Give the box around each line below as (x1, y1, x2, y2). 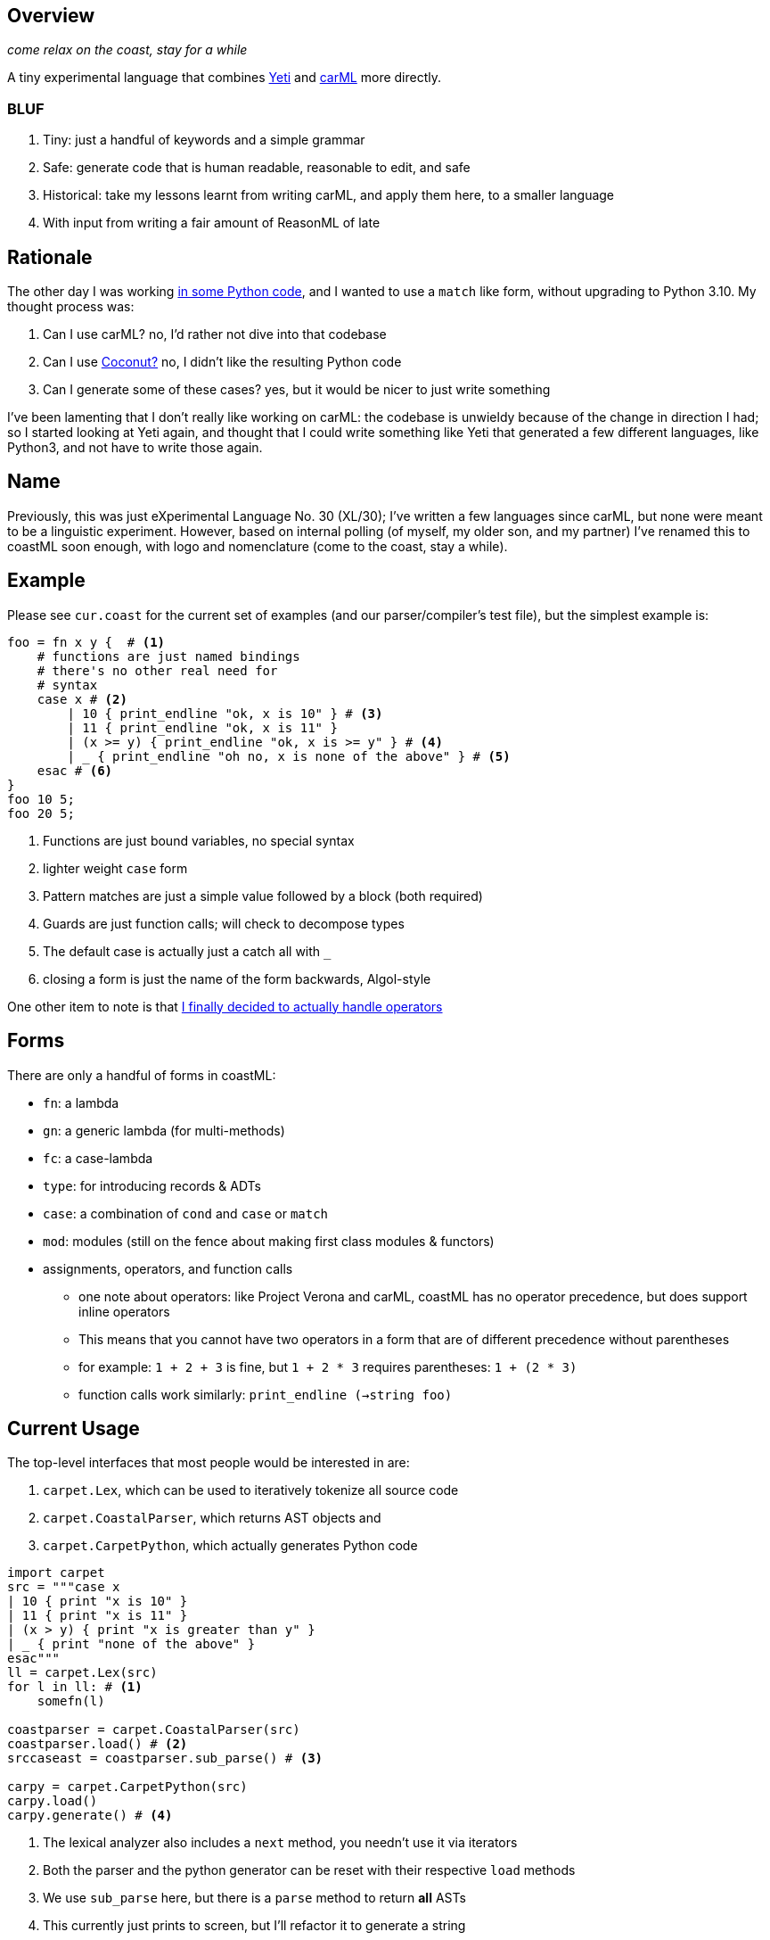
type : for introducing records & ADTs (43, 1177, 261, 1193)
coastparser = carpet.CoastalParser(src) (7, 1722, 300, 1738)
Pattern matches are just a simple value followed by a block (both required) (43, 887, 483, 904)
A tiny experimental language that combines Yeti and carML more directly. (7, 70, 442, 86)
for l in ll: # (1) (7, 1680, 143, 1695)
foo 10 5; (7, 791, 75, 806)
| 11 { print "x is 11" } (7, 1608, 188, 1623)
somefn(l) (37, 1694, 105, 1709)
